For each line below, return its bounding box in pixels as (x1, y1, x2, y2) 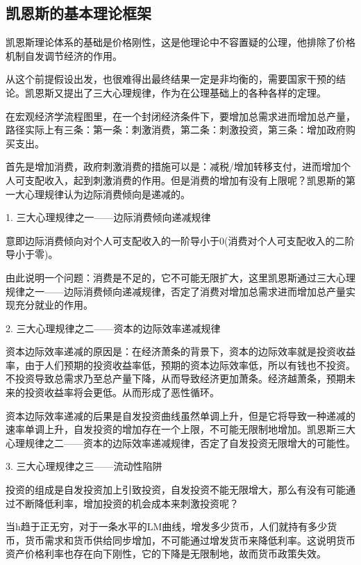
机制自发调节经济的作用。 (6, 48, 122, 63)
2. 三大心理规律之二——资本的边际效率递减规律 (6, 320, 221, 335)
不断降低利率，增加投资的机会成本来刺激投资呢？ (15, 496, 239, 510)
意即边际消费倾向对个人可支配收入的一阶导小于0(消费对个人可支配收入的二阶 (6, 233, 355, 247)
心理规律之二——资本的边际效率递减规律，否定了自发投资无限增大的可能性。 (6, 435, 355, 450)
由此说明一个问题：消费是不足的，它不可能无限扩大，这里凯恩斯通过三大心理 (6, 270, 355, 284)
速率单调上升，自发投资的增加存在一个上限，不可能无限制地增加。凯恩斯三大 (6, 422, 355, 436)
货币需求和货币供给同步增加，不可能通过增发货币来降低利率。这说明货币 (24, 532, 355, 547)
